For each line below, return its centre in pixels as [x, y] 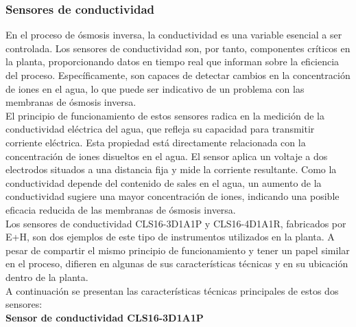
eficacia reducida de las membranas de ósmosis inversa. [121, 209]
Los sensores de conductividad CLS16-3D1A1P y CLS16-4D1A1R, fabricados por [176, 223]
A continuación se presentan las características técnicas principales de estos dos [172, 290]
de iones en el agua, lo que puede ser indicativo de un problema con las [155, 88]
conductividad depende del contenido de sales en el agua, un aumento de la [164, 182]
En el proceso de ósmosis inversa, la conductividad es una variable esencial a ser [174, 35]
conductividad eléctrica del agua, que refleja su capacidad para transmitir [160, 129]
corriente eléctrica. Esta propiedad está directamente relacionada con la [156, 142]
